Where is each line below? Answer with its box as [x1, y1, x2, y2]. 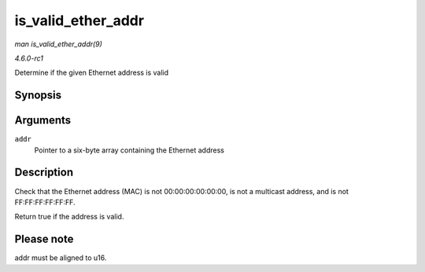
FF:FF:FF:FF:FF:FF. [14, 197, 76, 207]
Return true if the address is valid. [14, 212, 124, 222]
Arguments [14, 114, 72, 127]
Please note [14, 233, 74, 246]
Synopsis [14, 89, 62, 102]
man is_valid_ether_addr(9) [14, 39, 102, 49]
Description [14, 166, 74, 179]
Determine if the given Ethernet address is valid [14, 68, 169, 78]
